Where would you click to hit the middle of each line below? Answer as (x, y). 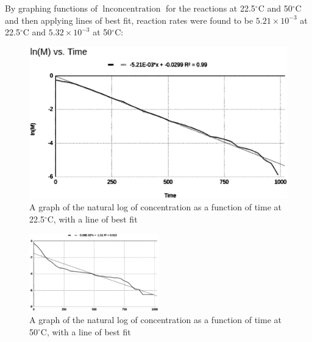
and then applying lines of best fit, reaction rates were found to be (129, 20)
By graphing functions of (51, 8)
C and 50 (275, 8)
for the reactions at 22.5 (211, 8)
